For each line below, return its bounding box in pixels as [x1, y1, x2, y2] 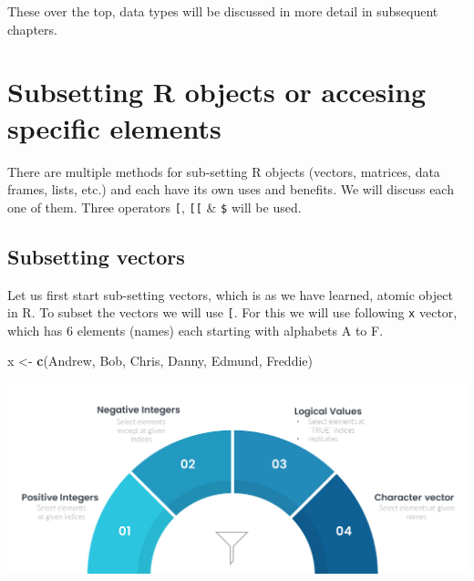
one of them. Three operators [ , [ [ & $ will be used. [7, 197, 302, 216]
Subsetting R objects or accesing [7, 73, 427, 110]
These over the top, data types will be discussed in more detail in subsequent [7, 2, 438, 20]
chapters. [7, 19, 57, 38]
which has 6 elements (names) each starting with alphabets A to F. [7, 320, 384, 339]
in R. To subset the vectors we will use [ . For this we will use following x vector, [7, 303, 458, 322]
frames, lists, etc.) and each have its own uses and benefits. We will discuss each [7, 180, 454, 199]
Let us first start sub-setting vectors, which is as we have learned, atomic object [7, 285, 453, 304]
